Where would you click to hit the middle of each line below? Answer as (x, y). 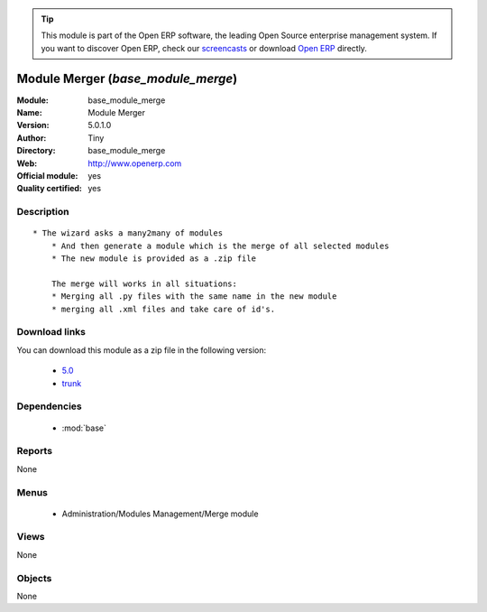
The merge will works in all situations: (144, 283)
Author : (32, 138)
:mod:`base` (84, 428)
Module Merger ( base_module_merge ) (127, 78)
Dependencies (50, 406)
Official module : (47, 176)
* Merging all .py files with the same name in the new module (194, 297)
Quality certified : (50, 189)
